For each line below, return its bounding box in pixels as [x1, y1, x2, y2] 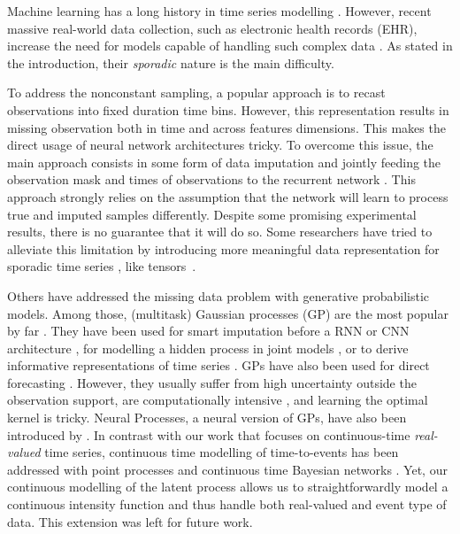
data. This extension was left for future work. [7, 512, 253, 530]
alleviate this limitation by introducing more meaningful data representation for [7, 239, 440, 258]
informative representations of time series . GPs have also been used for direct [7, 356, 430, 375]
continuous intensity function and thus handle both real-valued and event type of [7, 495, 447, 514]
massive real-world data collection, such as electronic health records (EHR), [7, 19, 418, 37]
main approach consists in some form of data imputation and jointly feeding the [7, 152, 441, 171]
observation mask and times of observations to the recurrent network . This [7, 170, 416, 189]
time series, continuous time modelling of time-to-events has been [44, 443, 399, 461]
